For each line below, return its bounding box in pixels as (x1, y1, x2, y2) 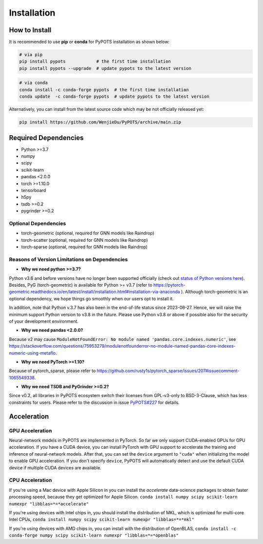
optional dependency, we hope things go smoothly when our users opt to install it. (9, 295, 174, 301)
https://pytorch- (153, 282, 186, 288)
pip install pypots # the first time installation (19, 59, 171, 64)
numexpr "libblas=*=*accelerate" (9, 501, 89, 506)
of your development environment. (9, 318, 79, 324)
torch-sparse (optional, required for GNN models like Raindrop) (21, 244, 148, 250)
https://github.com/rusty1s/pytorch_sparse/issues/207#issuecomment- (96, 368, 240, 374)
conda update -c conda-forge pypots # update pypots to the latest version (19, 94, 209, 100)
